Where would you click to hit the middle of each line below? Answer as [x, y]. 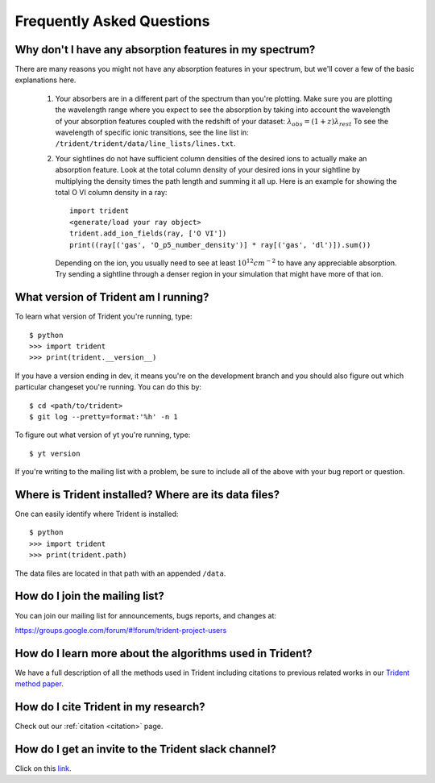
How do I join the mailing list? [89, 596]
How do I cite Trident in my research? [110, 707]
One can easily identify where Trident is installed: [97, 514]
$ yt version [55, 453]
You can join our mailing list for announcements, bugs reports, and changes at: [146, 615]
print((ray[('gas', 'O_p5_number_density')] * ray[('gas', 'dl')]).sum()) [220, 245]
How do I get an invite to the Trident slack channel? [146, 749]
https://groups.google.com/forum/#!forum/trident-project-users [121, 630]
